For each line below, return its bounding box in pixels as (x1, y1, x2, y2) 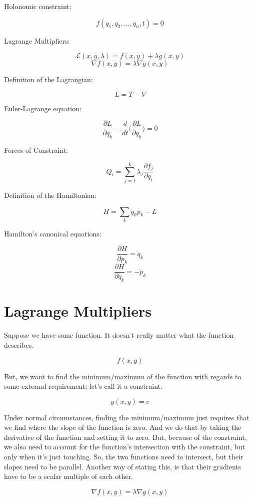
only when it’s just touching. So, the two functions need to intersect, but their (4, 451, 243, 462)
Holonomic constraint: (4, 1, 71, 11)
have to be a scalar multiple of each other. (4, 471, 133, 481)
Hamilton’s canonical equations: (4, 228, 101, 238)
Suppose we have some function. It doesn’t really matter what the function (4, 330, 234, 340)
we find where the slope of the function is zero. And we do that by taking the (4, 422, 241, 432)
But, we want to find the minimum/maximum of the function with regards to (4, 371, 241, 381)
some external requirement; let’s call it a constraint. (4, 381, 162, 391)
